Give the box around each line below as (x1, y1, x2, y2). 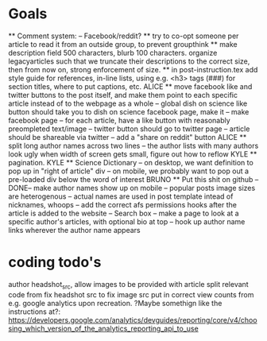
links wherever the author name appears (8, 225, 141, 234)
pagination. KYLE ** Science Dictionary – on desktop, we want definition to (8, 157, 254, 167)
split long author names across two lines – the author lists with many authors (8, 141, 259, 150)
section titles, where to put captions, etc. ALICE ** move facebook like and (8, 81, 253, 91)
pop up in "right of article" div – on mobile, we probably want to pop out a (8, 166, 249, 176)
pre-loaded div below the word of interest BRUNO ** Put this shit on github (8, 174, 253, 184)
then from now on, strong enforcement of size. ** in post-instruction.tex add (8, 64, 258, 74)
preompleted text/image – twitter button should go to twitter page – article (8, 124, 250, 134)
